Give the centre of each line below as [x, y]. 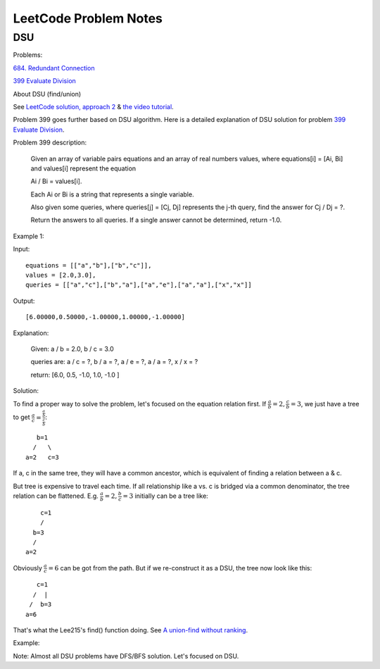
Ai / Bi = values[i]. [56, 181]
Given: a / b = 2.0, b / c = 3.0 [72, 349]
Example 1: [28, 236]
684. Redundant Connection [54, 68]
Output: [24, 301]
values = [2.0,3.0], [61, 275]
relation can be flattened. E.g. [56, 496]
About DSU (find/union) [47, 94]
